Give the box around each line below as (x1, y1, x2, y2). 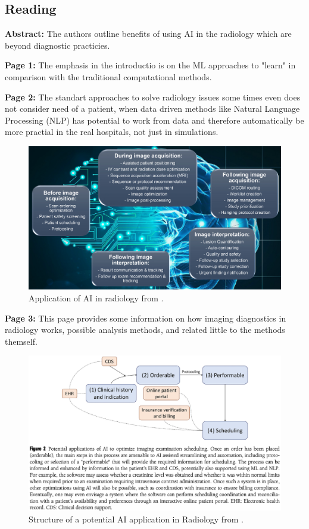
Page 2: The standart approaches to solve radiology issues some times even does (5, 90, 301, 103)
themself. (5, 335, 38, 347)
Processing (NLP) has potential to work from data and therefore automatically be (5, 114, 304, 126)
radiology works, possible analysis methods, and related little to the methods (5, 323, 285, 336)
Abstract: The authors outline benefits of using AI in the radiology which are (5, 27, 292, 40)
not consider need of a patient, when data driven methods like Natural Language (5, 102, 300, 115)
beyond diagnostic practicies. (5, 39, 110, 51)
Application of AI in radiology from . (29, 291, 164, 304)
